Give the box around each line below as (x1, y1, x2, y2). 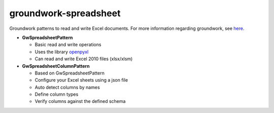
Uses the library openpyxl (35, 49, 89, 55)
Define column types (35, 91, 79, 97)
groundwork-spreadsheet (9, 8, 121, 19)
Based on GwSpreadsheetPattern (35, 70, 105, 76)
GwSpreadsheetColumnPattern (22, 63, 90, 69)
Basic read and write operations (35, 42, 101, 48)
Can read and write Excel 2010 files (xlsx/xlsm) (35, 56, 133, 62)
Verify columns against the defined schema (35, 98, 126, 104)
